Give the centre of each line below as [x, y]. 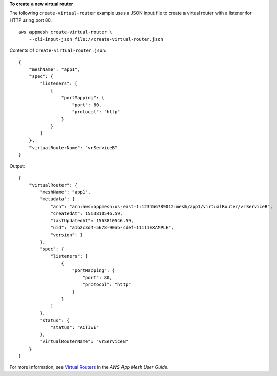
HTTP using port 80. [31, 20]
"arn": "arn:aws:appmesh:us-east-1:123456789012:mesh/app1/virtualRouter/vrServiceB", [162, 206]
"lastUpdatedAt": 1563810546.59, [92, 221]
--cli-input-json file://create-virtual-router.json [96, 39]
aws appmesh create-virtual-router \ [66, 32]
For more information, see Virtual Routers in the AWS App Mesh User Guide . [89, 367]
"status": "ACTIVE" [75, 327]
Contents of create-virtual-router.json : [58, 50]
